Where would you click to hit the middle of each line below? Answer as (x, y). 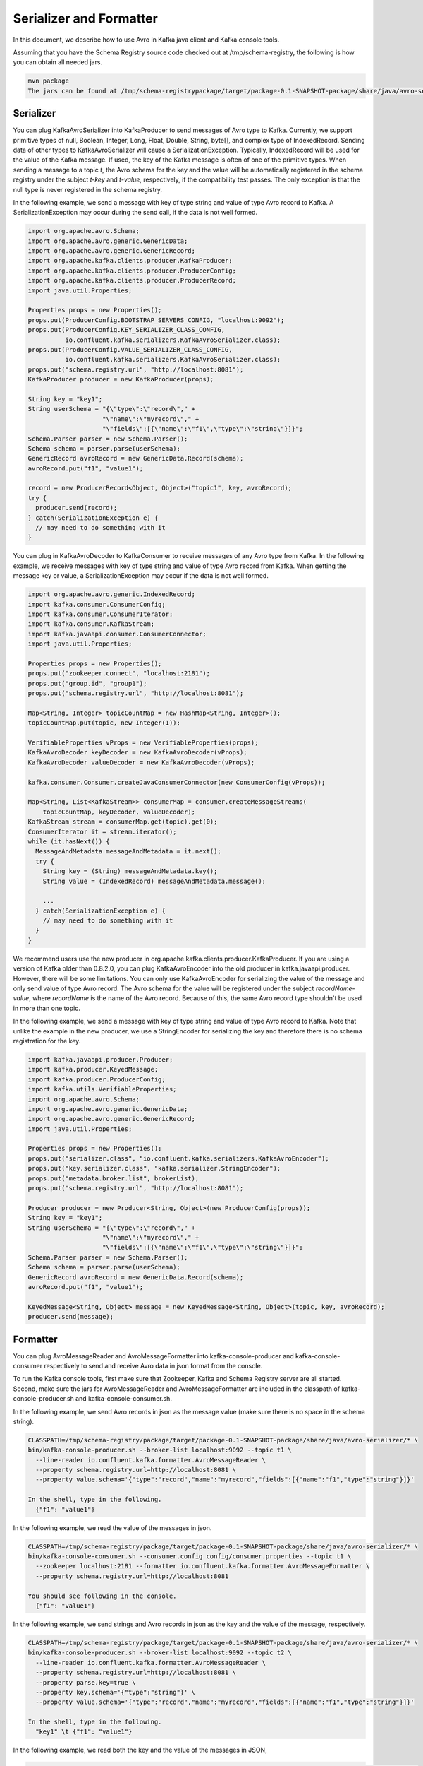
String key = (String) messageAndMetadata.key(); (130, 871)
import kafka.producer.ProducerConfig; (97, 1079)
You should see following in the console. (102, 1596)
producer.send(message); (71, 1317)
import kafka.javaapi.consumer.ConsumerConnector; (117, 634)
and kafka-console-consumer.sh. (124, 1399)
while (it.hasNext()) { (69, 841)
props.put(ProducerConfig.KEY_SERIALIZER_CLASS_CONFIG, (127, 330)
